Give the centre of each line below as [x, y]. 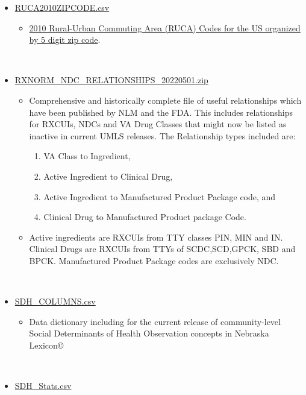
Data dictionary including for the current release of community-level [155, 321]
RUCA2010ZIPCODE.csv [62, 7]
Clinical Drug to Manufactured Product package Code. [145, 217]
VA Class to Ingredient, [87, 156]
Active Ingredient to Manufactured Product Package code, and [160, 196]
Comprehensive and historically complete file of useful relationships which [165, 100]
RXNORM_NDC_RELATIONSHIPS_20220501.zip [111, 80]
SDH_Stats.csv [43, 386]
